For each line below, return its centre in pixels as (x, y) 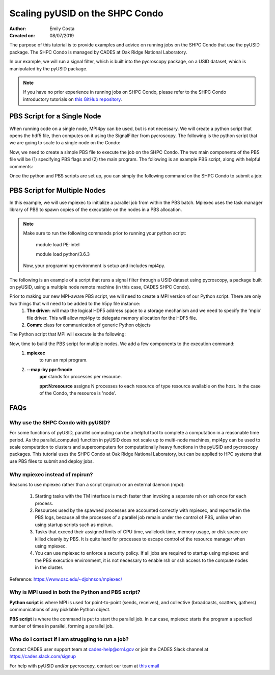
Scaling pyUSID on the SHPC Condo (86, 13)
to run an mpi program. (63, 360)
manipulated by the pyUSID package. (48, 68)
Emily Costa (62, 29)
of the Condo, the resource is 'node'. (78, 393)
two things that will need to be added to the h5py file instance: (75, 303)
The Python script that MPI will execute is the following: (67, 334)
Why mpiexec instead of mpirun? (51, 474)
